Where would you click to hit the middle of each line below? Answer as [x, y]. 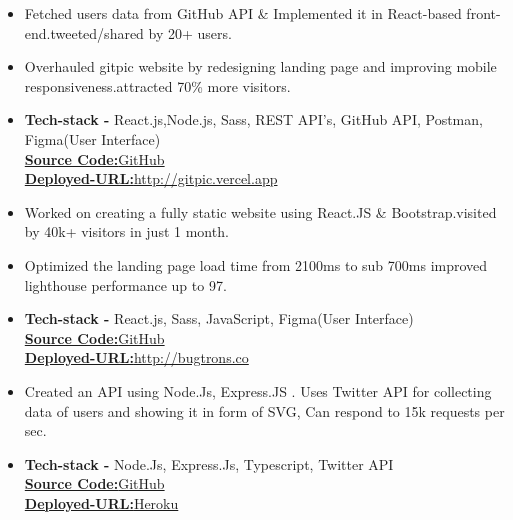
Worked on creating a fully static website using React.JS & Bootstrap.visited [260, 211]
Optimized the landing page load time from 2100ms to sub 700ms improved [256, 264]
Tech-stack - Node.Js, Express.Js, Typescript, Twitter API [209, 463]
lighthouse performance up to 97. [125, 284]
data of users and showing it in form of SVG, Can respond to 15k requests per [264, 410]
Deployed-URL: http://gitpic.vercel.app [151, 178]
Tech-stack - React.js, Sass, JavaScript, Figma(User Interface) [219, 318]
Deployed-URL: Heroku [101, 502]
